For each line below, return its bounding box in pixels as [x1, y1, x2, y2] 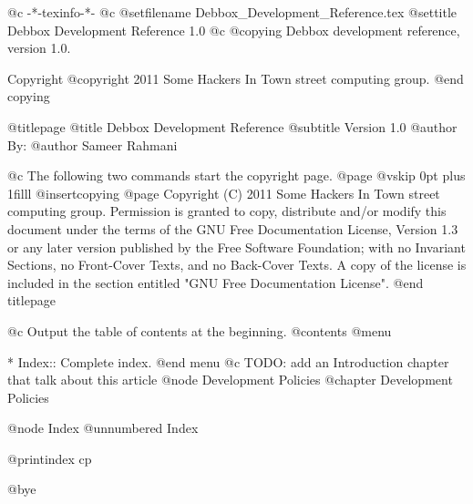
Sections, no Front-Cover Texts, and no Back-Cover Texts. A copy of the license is [7, 255, 467, 274]
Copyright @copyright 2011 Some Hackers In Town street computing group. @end [7, 68, 464, 87]
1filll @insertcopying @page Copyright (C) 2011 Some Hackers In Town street [7, 183, 440, 202]
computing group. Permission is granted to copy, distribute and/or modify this [7, 201, 447, 221]
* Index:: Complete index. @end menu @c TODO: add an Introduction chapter [7, 352, 449, 371]
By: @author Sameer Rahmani [7, 135, 178, 154]
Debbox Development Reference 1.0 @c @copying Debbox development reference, [7, 20, 460, 39]
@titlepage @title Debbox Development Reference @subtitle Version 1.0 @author [7, 117, 458, 136]
